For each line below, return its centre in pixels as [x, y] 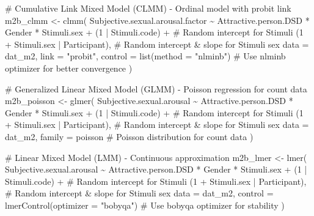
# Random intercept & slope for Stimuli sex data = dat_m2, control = [139, 193]
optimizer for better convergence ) [69, 68]
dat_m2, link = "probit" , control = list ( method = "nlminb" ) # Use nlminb [145, 56]
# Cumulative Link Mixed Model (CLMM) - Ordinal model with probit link [148, 8]
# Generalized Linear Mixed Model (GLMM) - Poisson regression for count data [156, 88]
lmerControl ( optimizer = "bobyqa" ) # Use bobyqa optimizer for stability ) [145, 205]
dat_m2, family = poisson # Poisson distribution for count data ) [129, 136]
